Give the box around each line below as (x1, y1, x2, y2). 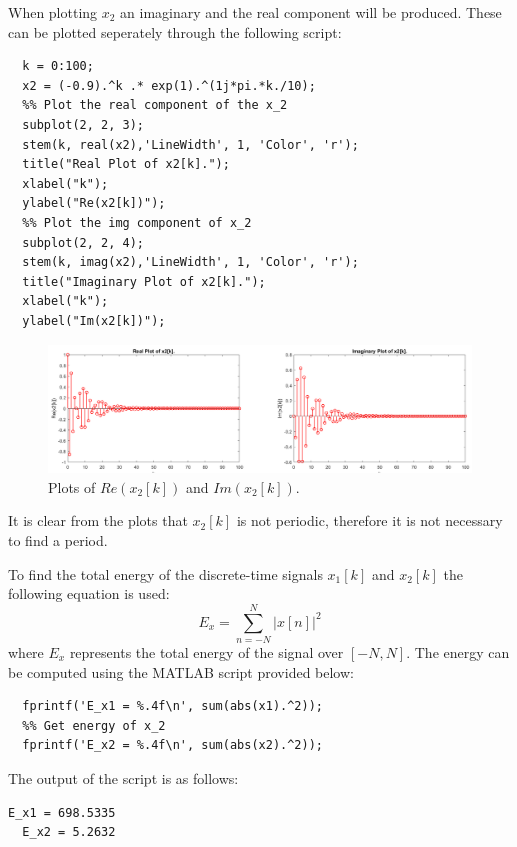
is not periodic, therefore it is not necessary (236, 510, 503, 531)
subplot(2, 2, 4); (22, 235, 145, 250)
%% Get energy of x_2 (22, 718, 166, 733)
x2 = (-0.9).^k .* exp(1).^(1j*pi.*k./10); (22, 78, 316, 93)
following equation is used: (8, 583, 170, 604)
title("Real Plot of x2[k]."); (22, 157, 230, 172)
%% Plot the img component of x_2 (22, 215, 252, 230)
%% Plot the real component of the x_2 (22, 98, 288, 113)
